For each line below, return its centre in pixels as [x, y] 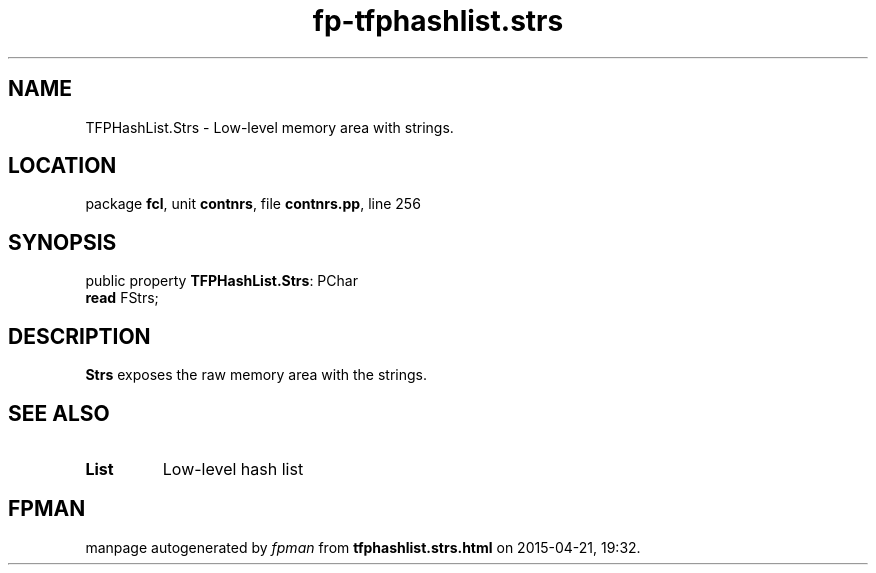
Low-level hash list [233, 468]
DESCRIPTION [79, 336]
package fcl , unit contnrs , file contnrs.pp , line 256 [253, 204]
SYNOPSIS [62, 242]
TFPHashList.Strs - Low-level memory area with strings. [269, 127]
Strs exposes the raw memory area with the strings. [256, 375]
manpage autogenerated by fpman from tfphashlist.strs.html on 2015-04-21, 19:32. [363, 547]
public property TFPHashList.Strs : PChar [221, 281]
